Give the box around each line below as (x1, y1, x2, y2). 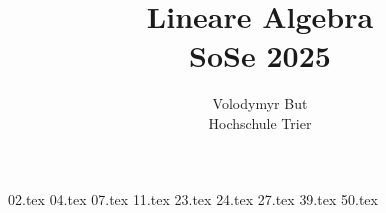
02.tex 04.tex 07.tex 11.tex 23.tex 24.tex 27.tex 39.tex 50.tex (8, 188, 378, 209)
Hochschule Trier (208, 112, 312, 133)
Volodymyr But (212, 93, 308, 114)
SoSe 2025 (189, 35, 331, 76)
